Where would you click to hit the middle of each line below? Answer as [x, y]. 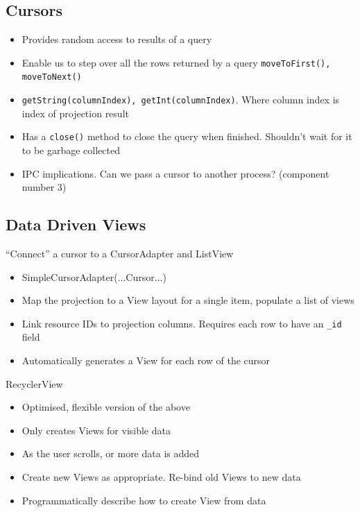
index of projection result [75, 113]
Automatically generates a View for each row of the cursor [146, 360]
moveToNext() [52, 77]
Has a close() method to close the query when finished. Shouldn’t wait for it [187, 136]
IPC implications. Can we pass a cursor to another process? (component [175, 173]
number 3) [44, 187]
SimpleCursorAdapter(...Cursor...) [94, 276]
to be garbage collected [71, 150]
